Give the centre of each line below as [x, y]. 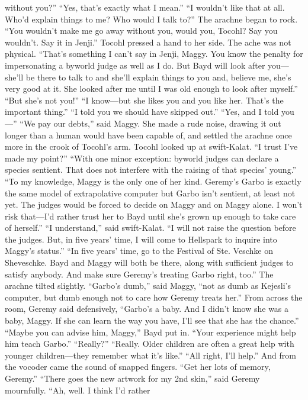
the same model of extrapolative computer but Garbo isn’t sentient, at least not [150, 193]
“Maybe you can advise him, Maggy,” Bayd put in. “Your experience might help [150, 332]
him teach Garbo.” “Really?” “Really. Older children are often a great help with [150, 343]
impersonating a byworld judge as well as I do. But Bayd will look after [135, 65]
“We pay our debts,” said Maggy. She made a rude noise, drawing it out [150, 123]
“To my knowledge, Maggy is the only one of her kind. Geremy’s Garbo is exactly [153, 181]
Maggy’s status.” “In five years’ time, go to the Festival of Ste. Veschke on [139, 251]
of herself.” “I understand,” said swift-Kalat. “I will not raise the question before [150, 228]
